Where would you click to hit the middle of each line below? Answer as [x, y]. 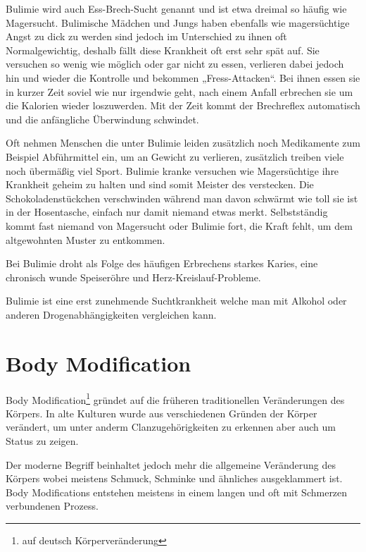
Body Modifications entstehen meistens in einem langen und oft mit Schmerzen [177, 492]
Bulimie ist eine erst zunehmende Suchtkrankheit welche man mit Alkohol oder [176, 301]
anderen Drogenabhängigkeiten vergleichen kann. [111, 314]
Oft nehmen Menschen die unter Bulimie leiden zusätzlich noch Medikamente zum [183, 143]
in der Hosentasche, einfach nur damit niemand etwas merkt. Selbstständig [167, 212]
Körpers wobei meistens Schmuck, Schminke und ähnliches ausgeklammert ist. [174, 478]
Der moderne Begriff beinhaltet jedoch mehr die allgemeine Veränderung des [171, 464]
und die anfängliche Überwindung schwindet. [102, 119]
